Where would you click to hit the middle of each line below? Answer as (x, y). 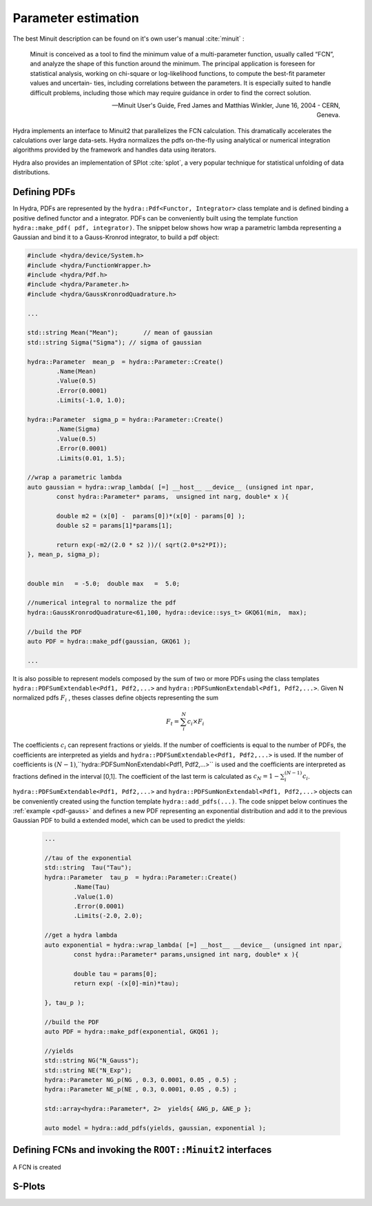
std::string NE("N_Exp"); (88, 1070)
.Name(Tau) (92, 887)
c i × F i (196, 722)
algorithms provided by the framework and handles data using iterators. (114, 150)
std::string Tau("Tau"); (88, 868)
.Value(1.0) (93, 897)
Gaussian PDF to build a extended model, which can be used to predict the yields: (129, 821)
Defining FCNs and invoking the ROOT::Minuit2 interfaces (142, 1150)
